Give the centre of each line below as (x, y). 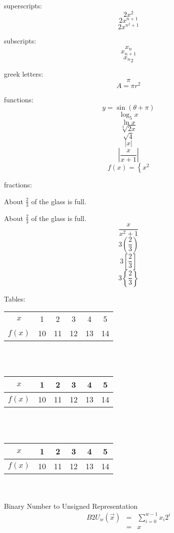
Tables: (15, 298)
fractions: (18, 185)
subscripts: (20, 41)
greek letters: (24, 74)
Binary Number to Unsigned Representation (71, 506)
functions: (19, 99)
